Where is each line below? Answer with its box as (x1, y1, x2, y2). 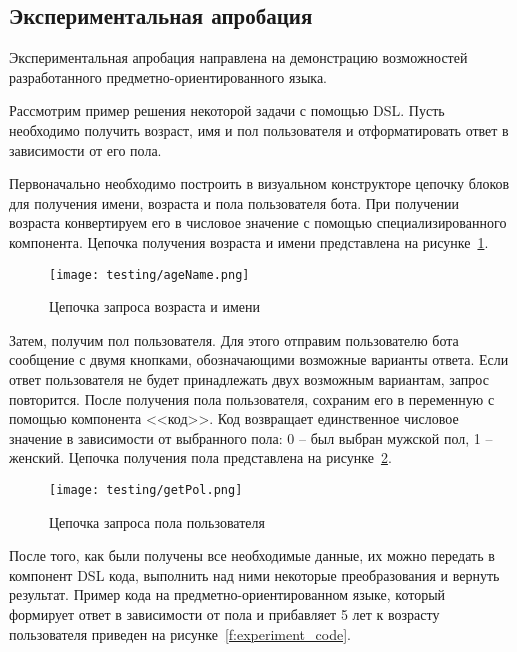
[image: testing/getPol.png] (49, 482, 243, 497)
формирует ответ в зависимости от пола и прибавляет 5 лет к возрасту (9, 603, 440, 624)
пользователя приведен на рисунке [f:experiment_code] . (9, 623, 351, 644)
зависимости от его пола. (9, 139, 162, 160)
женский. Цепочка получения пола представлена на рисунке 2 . (9, 447, 392, 468)
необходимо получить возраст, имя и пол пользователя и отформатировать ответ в (9, 119, 509, 140)
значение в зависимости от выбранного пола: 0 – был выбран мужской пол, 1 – (9, 427, 493, 448)
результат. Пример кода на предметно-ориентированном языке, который (9, 584, 446, 605)
